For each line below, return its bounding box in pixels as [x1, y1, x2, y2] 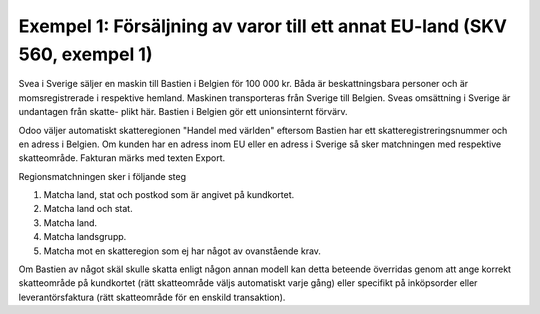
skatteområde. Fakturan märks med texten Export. [18, 152, 225, 164]
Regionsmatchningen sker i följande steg [18, 170, 187, 182]
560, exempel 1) [18, 43, 153, 65]
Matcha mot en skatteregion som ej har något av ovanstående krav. [43, 245, 322, 257]
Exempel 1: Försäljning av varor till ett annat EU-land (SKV [18, 15, 508, 37]
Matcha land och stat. [43, 203, 134, 215]
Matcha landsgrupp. [43, 231, 127, 243]
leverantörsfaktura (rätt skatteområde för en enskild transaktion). [18, 291, 286, 303]
